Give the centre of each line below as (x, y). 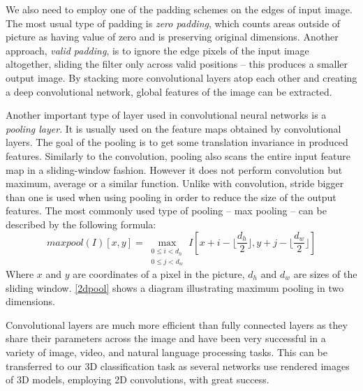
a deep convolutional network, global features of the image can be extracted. (169, 91)
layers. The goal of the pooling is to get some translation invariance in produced (177, 142)
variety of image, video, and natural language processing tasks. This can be (166, 352)
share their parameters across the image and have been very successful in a (166, 338)
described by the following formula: (81, 224)
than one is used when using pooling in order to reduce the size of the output (171, 197)
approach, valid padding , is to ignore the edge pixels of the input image (157, 50)
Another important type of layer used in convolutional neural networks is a (166, 115)
